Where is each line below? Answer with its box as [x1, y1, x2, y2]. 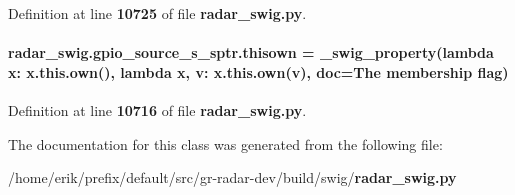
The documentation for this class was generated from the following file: [8, 133, 443, 154]
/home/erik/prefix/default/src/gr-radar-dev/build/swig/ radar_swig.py [8, 167, 457, 188]
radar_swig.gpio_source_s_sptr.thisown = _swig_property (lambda [8, 42, 494, 63]
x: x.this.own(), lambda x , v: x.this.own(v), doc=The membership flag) [8, 61, 509, 82]
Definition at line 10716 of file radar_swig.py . [8, 99, 307, 120]
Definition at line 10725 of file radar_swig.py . [8, 3, 307, 23]
